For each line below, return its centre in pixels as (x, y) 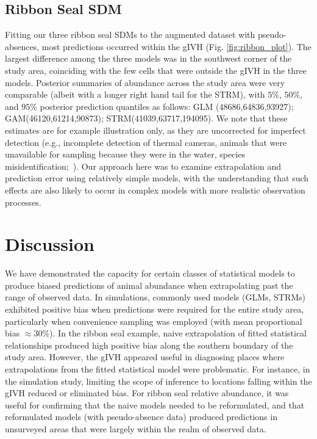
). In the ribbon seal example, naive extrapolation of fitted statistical (178, 333)
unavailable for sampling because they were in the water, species (125, 154)
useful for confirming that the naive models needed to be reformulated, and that (155, 405)
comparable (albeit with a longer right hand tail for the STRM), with (135, 94)
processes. (23, 202)
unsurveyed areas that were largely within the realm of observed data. (136, 428)
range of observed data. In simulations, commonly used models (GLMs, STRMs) (155, 297)
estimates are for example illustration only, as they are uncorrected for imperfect (155, 130)
